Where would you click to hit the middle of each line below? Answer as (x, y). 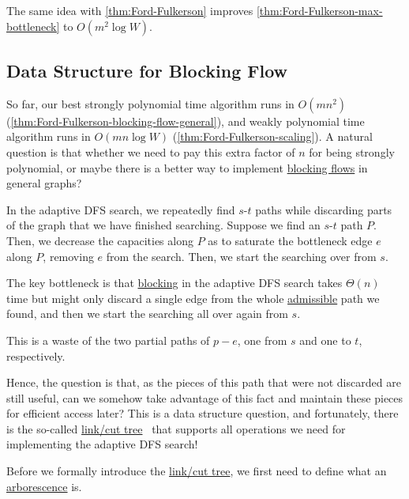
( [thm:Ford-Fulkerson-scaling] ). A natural (272, 136)
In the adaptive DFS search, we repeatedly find (121, 209)
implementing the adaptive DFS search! (102, 444)
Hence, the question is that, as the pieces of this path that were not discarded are (204, 382)
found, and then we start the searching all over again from (147, 314)
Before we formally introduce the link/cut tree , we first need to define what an (197, 471)
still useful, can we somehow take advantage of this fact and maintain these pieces (205, 397)
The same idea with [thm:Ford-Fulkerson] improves (130, 10)
